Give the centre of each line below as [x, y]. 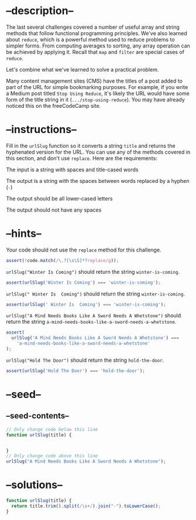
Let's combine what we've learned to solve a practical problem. [82, 69]
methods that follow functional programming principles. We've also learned [97, 33]
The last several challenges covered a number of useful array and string [93, 27]
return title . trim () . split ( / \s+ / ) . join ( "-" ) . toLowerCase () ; [86, 506]
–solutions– [34, 485]
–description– [40, 11]
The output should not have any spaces [54, 210]
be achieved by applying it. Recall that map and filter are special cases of [95, 52]
